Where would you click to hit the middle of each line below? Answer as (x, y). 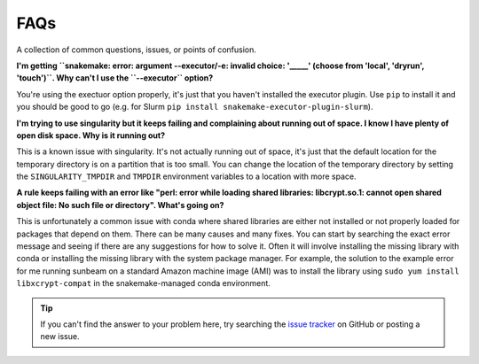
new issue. (60, 337)
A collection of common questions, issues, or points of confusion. (137, 50)
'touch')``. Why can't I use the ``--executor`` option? (115, 78)
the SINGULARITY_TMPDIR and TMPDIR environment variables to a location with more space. (186, 176)
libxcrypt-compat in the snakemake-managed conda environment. (143, 283)
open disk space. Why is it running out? (91, 135)
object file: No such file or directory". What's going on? (120, 205)
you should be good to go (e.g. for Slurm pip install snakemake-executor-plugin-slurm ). (195, 107)
